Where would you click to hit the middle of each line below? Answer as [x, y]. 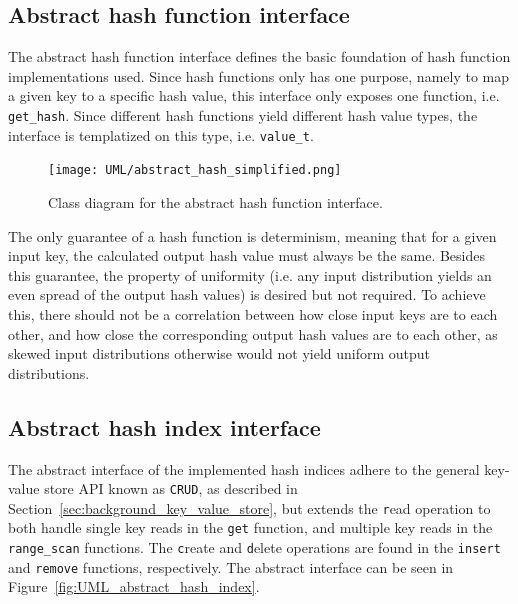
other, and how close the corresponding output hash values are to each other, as [253, 333]
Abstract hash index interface [164, 426]
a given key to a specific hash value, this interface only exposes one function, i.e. [254, 95]
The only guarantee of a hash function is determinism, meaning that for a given [252, 235]
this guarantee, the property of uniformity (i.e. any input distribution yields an [250, 274]
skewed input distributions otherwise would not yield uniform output [219, 353]
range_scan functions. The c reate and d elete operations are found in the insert [254, 547]
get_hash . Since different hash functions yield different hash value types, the [243, 114]
